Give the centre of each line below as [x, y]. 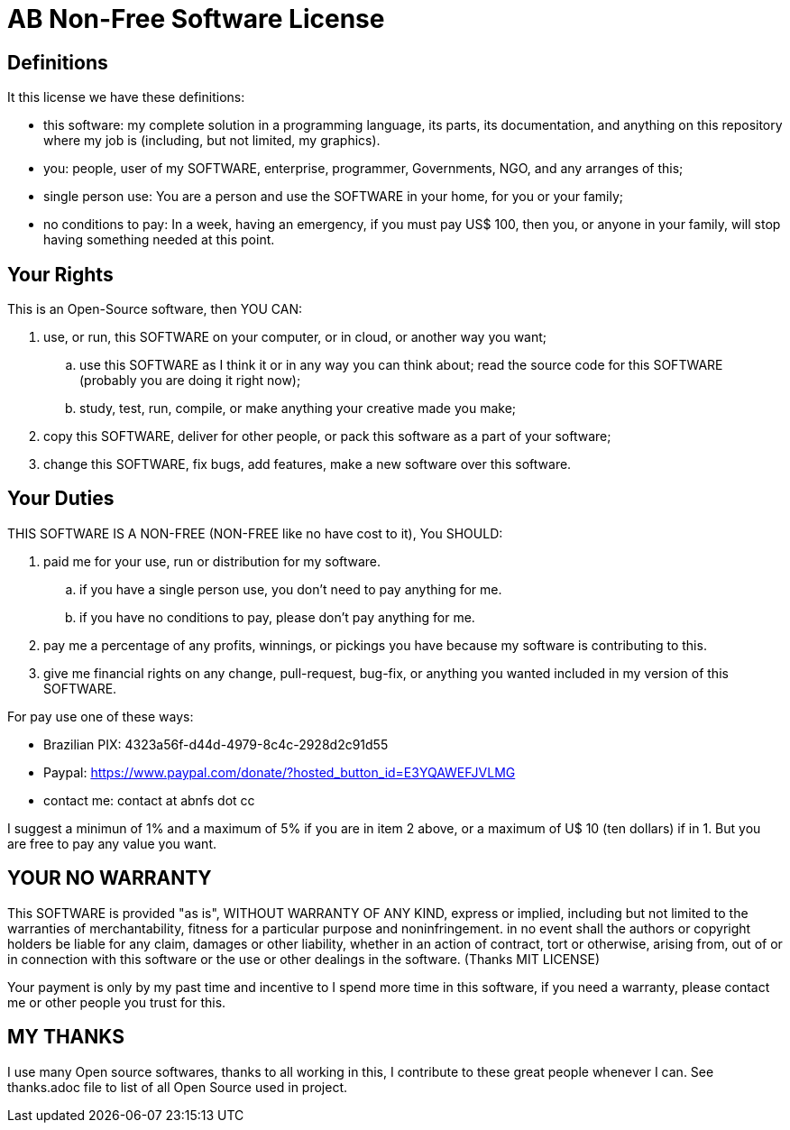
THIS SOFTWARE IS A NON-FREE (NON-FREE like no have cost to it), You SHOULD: [255, 533]
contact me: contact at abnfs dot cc [149, 800]
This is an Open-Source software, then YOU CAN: [155, 309]
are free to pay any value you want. [112, 843]
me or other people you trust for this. [117, 1002]
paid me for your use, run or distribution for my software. [212, 561]
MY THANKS [66, 1037]
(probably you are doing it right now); [190, 381]
